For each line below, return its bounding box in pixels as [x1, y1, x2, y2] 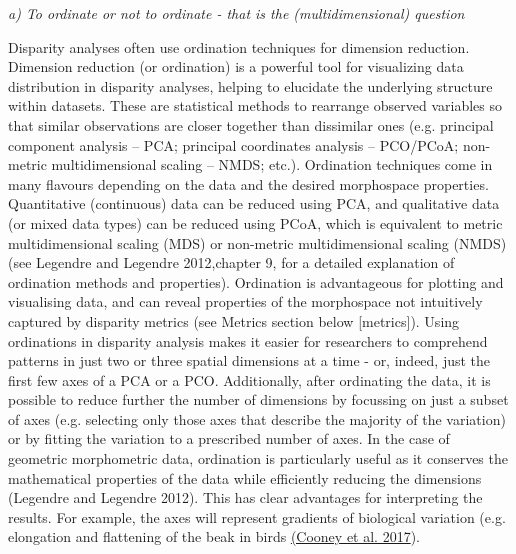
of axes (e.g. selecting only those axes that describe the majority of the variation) [8, 408, 506, 429]
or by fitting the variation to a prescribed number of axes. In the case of [8, 428, 450, 449]
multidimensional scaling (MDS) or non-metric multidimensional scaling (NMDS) [8, 232, 507, 253]
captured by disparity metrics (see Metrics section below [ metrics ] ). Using [8, 310, 460, 331]
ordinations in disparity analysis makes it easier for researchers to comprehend [8, 330, 488, 351]
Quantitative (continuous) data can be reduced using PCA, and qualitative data [8, 193, 500, 214]
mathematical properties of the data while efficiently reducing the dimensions [8, 467, 482, 488]
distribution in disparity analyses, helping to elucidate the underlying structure [8, 75, 493, 96]
